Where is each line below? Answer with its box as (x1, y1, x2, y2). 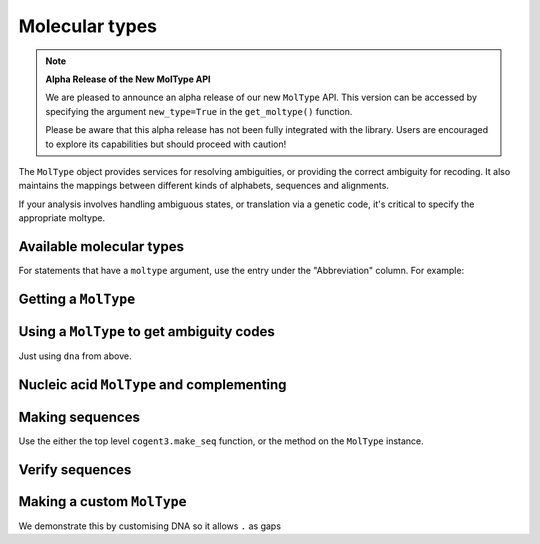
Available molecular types (18, 238, 185, 255)
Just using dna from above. (18, 350, 132, 362)
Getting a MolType (18, 290, 136, 307)
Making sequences (18, 408, 140, 425)
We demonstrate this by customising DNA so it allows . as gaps (18, 520, 282, 532)
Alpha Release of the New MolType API (45, 73, 211, 85)
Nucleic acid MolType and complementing (18, 376, 287, 393)
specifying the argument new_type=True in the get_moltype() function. (45, 105, 353, 117)
